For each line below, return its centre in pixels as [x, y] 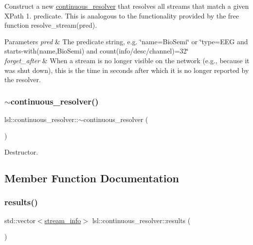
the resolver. [23, 79]
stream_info [63, 220]
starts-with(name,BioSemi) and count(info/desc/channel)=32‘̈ [97, 51]
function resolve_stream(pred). [51, 25]
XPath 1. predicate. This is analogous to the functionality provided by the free [122, 15]
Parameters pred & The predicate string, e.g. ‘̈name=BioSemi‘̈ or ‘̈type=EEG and [126, 41]
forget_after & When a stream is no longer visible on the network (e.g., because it [127, 60]
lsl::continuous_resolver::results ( [141, 220]
